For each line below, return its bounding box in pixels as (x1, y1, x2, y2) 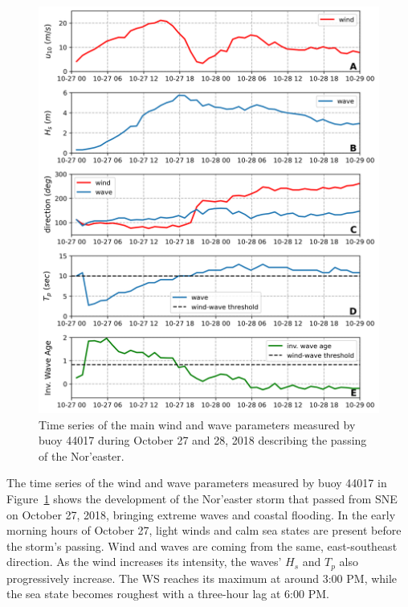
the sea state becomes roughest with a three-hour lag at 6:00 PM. (6, 585, 329, 602)
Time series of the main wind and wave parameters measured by (39, 416, 356, 433)
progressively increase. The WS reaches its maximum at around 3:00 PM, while (6, 569, 398, 586)
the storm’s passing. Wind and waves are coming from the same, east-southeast (6, 537, 398, 554)
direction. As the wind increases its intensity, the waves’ (6, 553, 282, 570)
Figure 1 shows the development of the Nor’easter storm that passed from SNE (6, 490, 398, 507)
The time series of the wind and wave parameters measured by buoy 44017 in (6, 474, 387, 491)
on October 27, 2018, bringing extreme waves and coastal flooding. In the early (6, 506, 396, 523)
